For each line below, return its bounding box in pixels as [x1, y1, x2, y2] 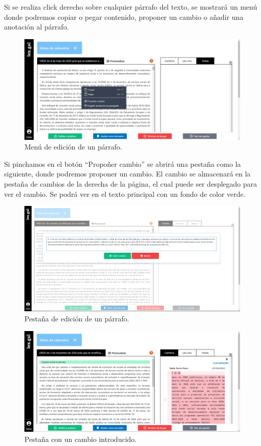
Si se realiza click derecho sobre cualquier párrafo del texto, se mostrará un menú [4, 2, 257, 12]
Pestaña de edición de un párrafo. [24, 313, 129, 324]
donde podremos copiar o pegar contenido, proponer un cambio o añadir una [4, 11, 244, 22]
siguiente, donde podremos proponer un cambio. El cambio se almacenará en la [4, 168, 251, 179]
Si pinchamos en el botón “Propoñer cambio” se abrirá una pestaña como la [4, 158, 241, 169]
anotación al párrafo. [4, 21, 69, 32]
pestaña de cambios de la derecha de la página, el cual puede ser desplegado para [4, 179, 257, 189]
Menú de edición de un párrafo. [24, 141, 122, 152]
